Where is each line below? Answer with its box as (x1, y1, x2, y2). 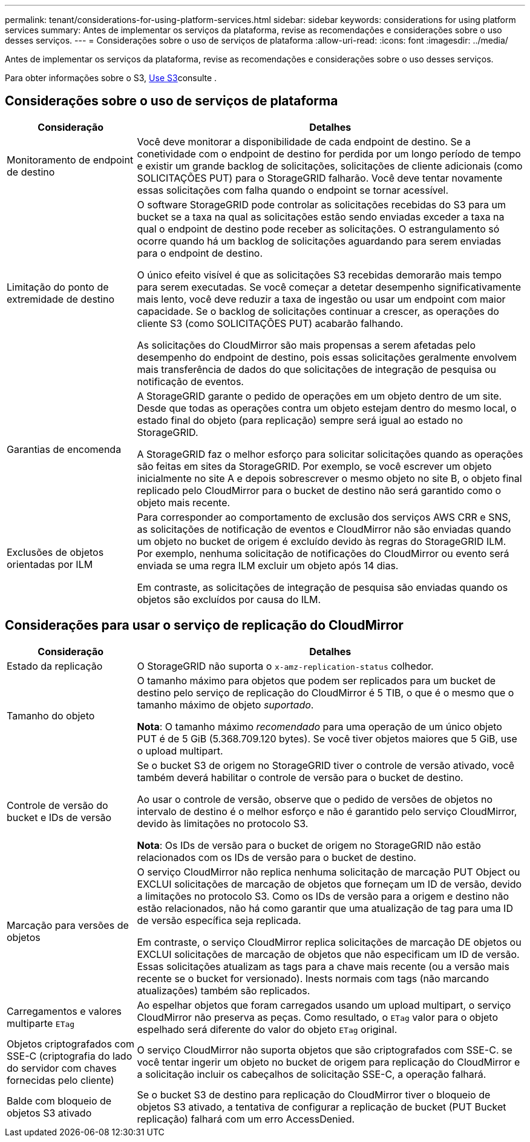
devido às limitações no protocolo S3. (137, 817, 309, 830)
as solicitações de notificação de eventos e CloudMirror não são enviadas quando (137, 523, 511, 535)
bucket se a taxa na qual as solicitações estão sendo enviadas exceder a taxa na (137, 210, 505, 223)
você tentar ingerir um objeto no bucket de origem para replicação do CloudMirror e (137, 1055, 520, 1068)
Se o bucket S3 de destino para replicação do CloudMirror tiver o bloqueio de (137, 1088, 491, 1101)
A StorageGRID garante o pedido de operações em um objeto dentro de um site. (137, 389, 502, 402)
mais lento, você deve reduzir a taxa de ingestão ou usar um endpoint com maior (137, 292, 506, 305)
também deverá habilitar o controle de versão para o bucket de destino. (137, 771, 463, 784)
